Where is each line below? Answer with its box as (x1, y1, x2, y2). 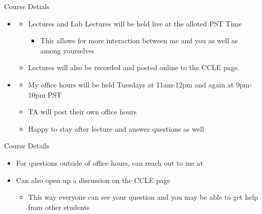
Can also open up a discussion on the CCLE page (16, 174, 171, 185)
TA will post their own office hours (28, 106, 137, 117)
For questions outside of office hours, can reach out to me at (16, 157, 203, 168)
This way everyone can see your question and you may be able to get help (28, 192, 258, 202)
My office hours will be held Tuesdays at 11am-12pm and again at (28, 79, 234, 89)
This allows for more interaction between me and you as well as (40, 35, 238, 46)
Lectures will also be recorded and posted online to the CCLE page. (28, 62, 240, 73)
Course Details (4, 140, 50, 151)
